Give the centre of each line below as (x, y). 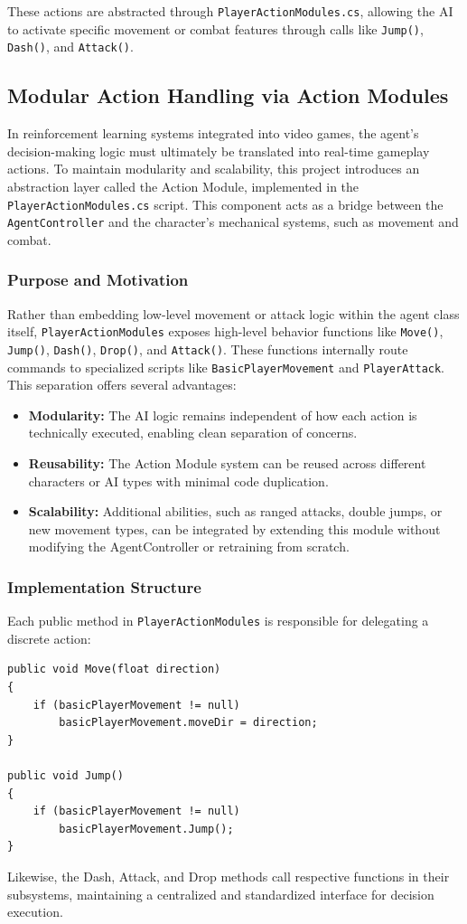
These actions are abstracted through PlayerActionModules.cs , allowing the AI (230, 11)
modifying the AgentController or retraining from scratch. (189, 547)
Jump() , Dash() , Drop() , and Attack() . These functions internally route (208, 349)
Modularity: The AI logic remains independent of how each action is (223, 415)
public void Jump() (65, 776)
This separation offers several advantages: (122, 385)
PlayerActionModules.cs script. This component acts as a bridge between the (225, 204)
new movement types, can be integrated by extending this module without (234, 528)
